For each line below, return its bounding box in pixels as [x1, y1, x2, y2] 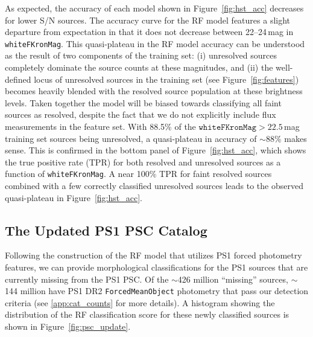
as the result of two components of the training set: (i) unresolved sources [5, 49, 277, 62]
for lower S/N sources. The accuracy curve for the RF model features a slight [5, 13, 291, 26]
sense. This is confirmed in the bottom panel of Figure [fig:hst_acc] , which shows [5, 144, 306, 156]
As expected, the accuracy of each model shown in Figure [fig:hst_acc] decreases [5, 2, 304, 14]
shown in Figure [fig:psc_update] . [5, 320, 131, 333]
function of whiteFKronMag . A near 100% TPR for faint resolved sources [5, 167, 272, 180]
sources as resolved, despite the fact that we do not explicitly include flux [5, 108, 276, 121]
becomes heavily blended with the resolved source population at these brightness [5, 85, 303, 97]
